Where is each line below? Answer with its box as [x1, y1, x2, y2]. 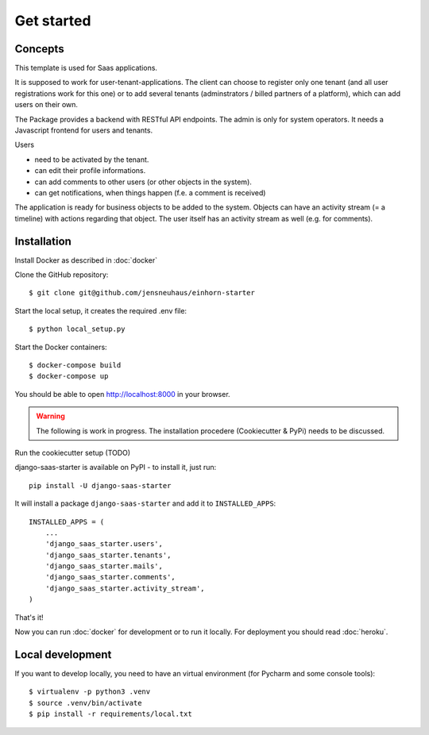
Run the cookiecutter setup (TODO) [14, 448, 131, 457]
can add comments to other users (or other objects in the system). [34, 177, 252, 187]
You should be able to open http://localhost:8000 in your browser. [14, 389, 230, 398]
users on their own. [14, 100, 79, 110]
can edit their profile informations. [34, 166, 146, 175]
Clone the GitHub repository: [14, 270, 109, 279]
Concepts [14, 42, 64, 56]
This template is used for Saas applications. [14, 63, 158, 73]
